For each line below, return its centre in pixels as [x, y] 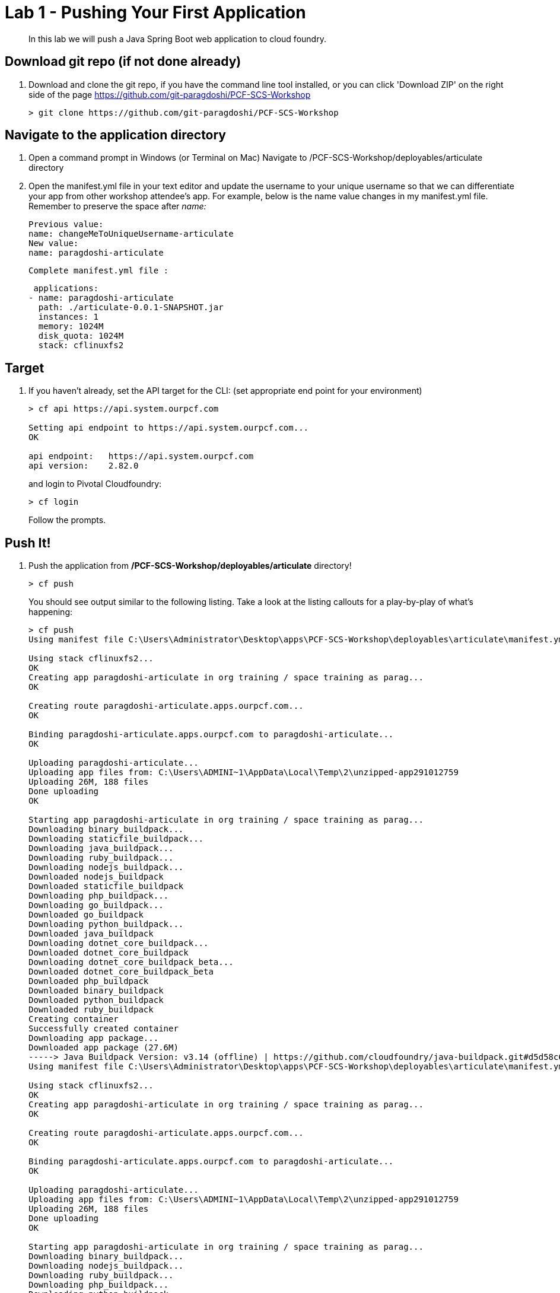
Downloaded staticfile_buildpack [106, 886]
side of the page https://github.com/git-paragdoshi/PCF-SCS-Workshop [170, 94]
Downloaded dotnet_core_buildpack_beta [121, 972]
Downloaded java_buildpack [91, 934]
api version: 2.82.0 [84, 466]
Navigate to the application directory [116, 135]
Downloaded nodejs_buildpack [96, 877]
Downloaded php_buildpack [89, 981]
